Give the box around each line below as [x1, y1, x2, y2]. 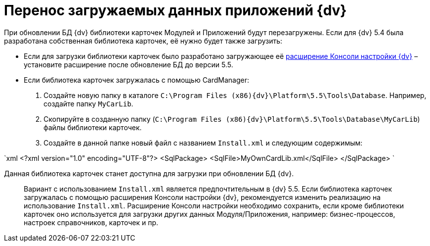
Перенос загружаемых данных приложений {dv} [4, 2, 347, 19]
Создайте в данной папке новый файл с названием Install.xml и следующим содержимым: [43, 138, 363, 147]
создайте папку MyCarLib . [43, 99, 133, 108]
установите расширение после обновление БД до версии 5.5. [24, 60, 233, 69]
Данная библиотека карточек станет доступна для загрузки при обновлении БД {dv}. [4, 169, 294, 178]
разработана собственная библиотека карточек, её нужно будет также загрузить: [4, 36, 283, 45]
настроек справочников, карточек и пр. [24, 218, 159, 227]
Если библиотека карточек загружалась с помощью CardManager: [24, 75, 250, 84]
